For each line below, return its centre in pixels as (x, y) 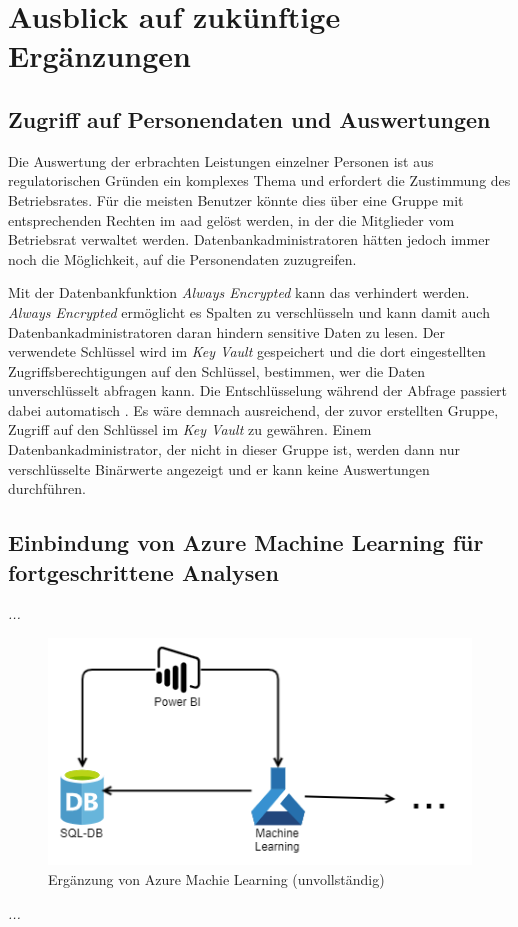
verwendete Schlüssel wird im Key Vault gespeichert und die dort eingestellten (247, 351)
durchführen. (47, 488)
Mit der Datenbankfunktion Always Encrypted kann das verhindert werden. (239, 292)
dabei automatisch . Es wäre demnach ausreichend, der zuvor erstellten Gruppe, (253, 409)
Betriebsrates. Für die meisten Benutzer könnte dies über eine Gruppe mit (236, 199)
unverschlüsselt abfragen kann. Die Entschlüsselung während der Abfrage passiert (258, 390)
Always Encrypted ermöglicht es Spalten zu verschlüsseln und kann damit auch (249, 311)
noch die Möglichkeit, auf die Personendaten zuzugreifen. (182, 258)
